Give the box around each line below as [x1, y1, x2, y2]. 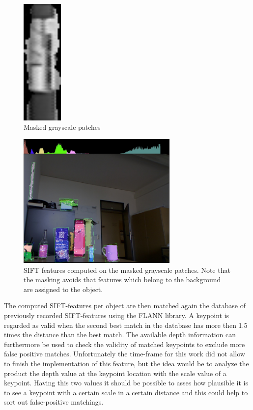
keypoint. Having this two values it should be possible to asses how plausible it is [4, 378, 248, 388]
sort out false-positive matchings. [4, 397, 104, 407]
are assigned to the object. [24, 284, 103, 294]
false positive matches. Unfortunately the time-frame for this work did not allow [4, 349, 245, 359]
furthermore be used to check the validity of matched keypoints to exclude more [4, 339, 245, 349]
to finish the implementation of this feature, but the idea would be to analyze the [4, 358, 249, 368]
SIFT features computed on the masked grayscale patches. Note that [24, 264, 230, 275]
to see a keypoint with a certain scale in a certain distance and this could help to [4, 387, 248, 397]
